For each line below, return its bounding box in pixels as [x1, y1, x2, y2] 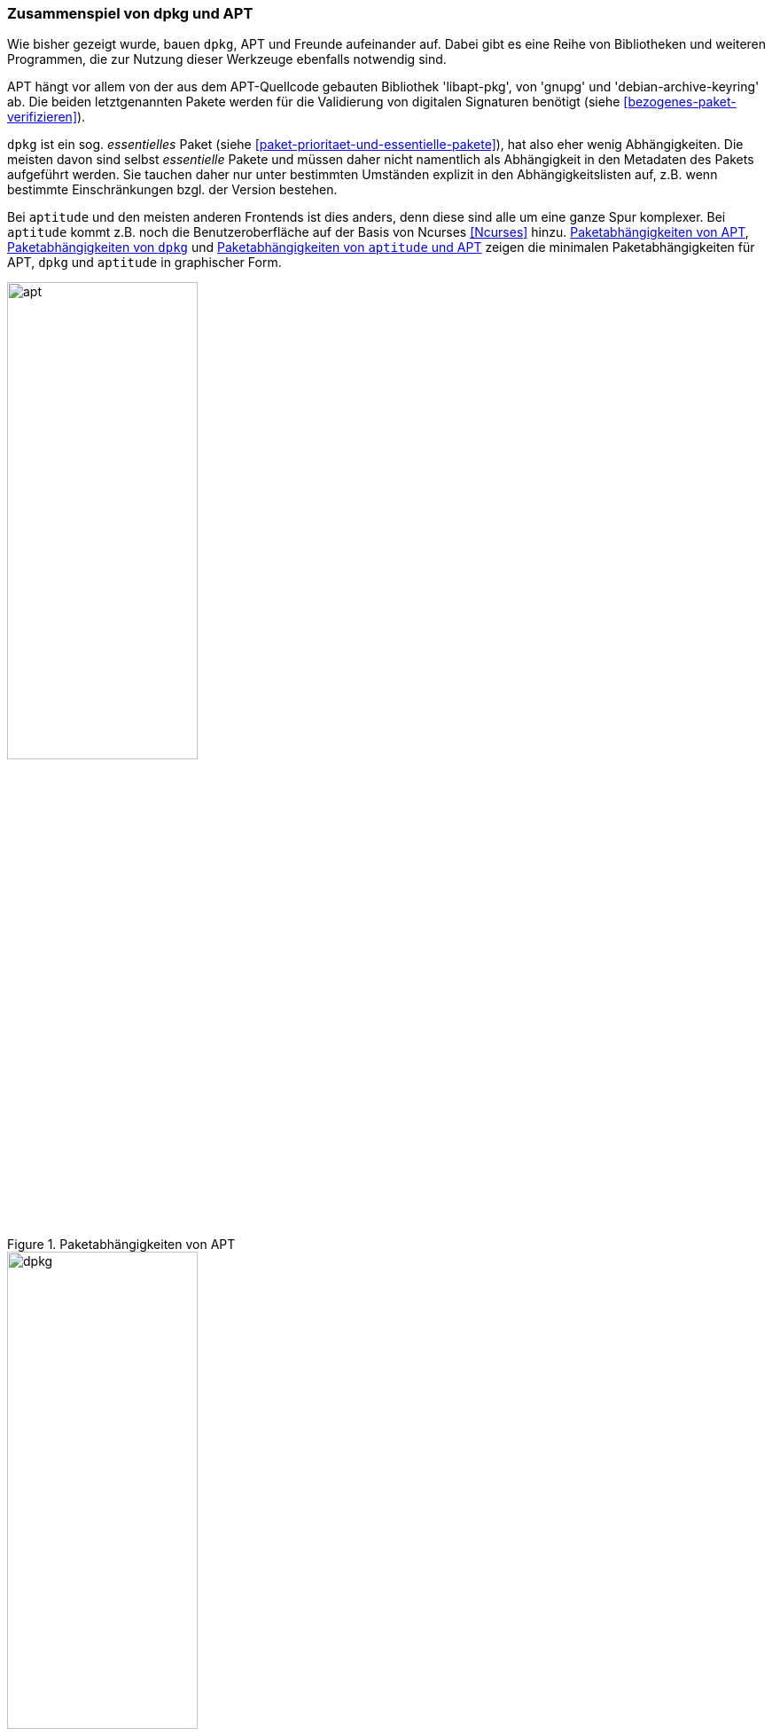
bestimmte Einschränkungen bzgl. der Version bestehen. [7, 182, 338, 198]
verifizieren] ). [7, 109, 86, 125]
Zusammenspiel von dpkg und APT [7, 4, 253, 22]
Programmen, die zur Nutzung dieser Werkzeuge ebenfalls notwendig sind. [7, 51, 447, 67]
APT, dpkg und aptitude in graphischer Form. [7, 255, 282, 271]
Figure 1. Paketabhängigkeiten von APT [7, 1237, 236, 1253]
